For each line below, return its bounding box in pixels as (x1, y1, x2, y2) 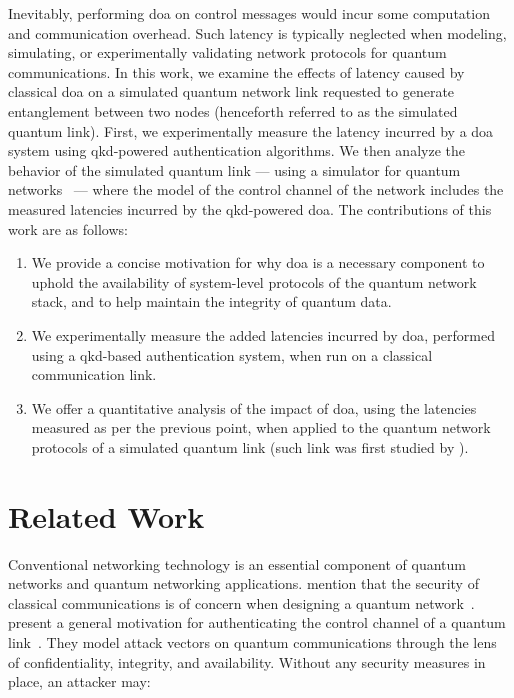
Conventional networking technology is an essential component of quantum (8, 553, 466, 574)
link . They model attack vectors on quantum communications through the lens (8, 631, 497, 652)
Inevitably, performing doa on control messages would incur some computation (8, 3, 490, 23)
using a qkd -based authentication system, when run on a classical (31, 344, 433, 365)
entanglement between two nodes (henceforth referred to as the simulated (8, 100, 458, 121)
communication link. (31, 364, 157, 385)
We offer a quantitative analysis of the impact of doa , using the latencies (31, 397, 477, 418)
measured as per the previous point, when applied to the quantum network (31, 417, 491, 438)
